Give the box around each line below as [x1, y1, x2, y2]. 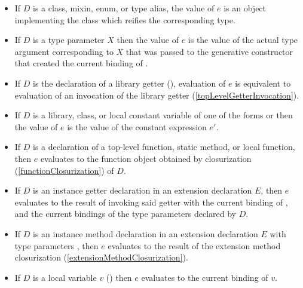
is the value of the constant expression [67, 120, 207, 133]
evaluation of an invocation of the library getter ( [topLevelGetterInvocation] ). [14, 88, 299, 101]
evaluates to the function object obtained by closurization [40, 152, 252, 164]
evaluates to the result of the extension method [108, 239, 281, 252]
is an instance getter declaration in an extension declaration [33, 184, 252, 197]
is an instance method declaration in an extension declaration [33, 227, 258, 240]
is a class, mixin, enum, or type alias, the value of [33, 2, 215, 14]
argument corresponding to [14, 45, 114, 57]
